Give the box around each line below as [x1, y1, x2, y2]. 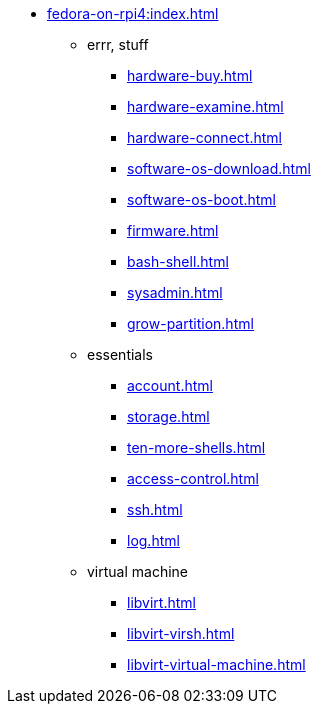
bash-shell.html [127, 253, 229, 270]
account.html [127, 377, 213, 394]
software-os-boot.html [127, 191, 276, 208]
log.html [127, 532, 180, 549]
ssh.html [127, 501, 183, 518]
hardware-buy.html [127, 67, 253, 84]
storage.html [127, 408, 210, 425]
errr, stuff [87, 36, 149, 53]
